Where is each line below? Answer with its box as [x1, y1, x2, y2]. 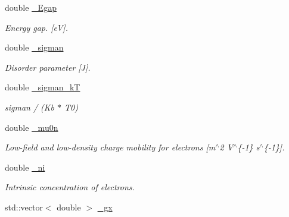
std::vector [5, 200, 43, 213]
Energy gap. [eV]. [5, 21, 68, 33]
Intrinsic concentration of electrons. [5, 181, 135, 193]
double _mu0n [5, 121, 58, 133]
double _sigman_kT [5, 81, 80, 93]
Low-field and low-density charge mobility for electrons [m [5, 141, 216, 153]
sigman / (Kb [5, 100, 55, 113]
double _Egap [5, 1, 57, 13]
